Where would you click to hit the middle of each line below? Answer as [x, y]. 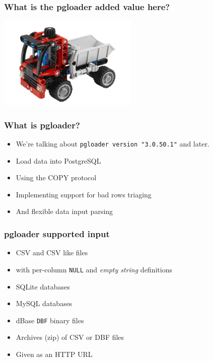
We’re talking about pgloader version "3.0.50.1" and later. [113, 144]
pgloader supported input [57, 233]
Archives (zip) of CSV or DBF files [70, 337]
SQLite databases [43, 286]
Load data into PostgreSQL [58, 160]
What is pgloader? [42, 125]
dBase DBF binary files [50, 320]
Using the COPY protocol [56, 177]
